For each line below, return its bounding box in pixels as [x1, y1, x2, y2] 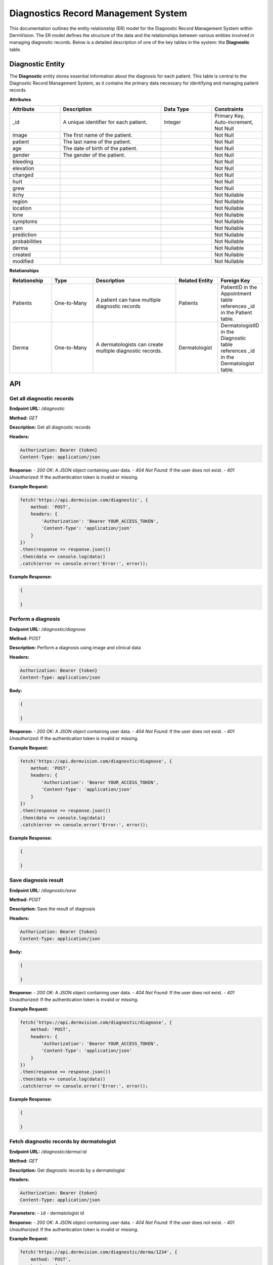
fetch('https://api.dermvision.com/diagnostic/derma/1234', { [20, 1249, 177, 1255]
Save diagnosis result [9, 877, 64, 884]
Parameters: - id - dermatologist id [9, 1210, 84, 1216]
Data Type [164, 106, 189, 113]
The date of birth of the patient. [63, 145, 138, 152]
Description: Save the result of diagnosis [9, 906, 96, 912]
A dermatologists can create [96, 341, 163, 348]
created [12, 251, 31, 258]
